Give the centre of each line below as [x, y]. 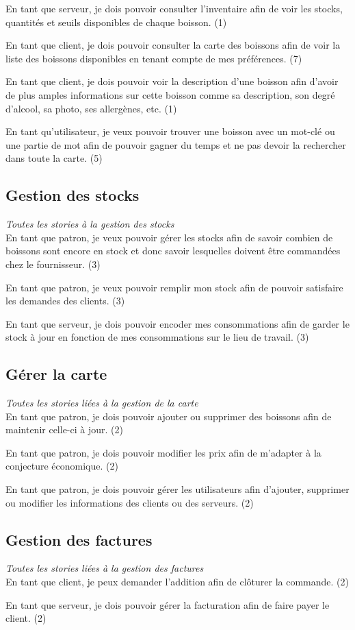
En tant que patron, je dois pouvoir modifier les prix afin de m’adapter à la [163, 452]
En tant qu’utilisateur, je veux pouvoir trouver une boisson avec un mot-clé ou [170, 131]
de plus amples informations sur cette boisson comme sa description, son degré [170, 94]
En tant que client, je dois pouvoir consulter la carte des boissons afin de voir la [173, 45]
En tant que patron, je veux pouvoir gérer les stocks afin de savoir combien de [169, 237]
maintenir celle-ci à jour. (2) [64, 429]
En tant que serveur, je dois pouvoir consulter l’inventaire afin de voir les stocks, [174, 8]
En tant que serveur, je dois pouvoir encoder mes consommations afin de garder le [177, 323]
